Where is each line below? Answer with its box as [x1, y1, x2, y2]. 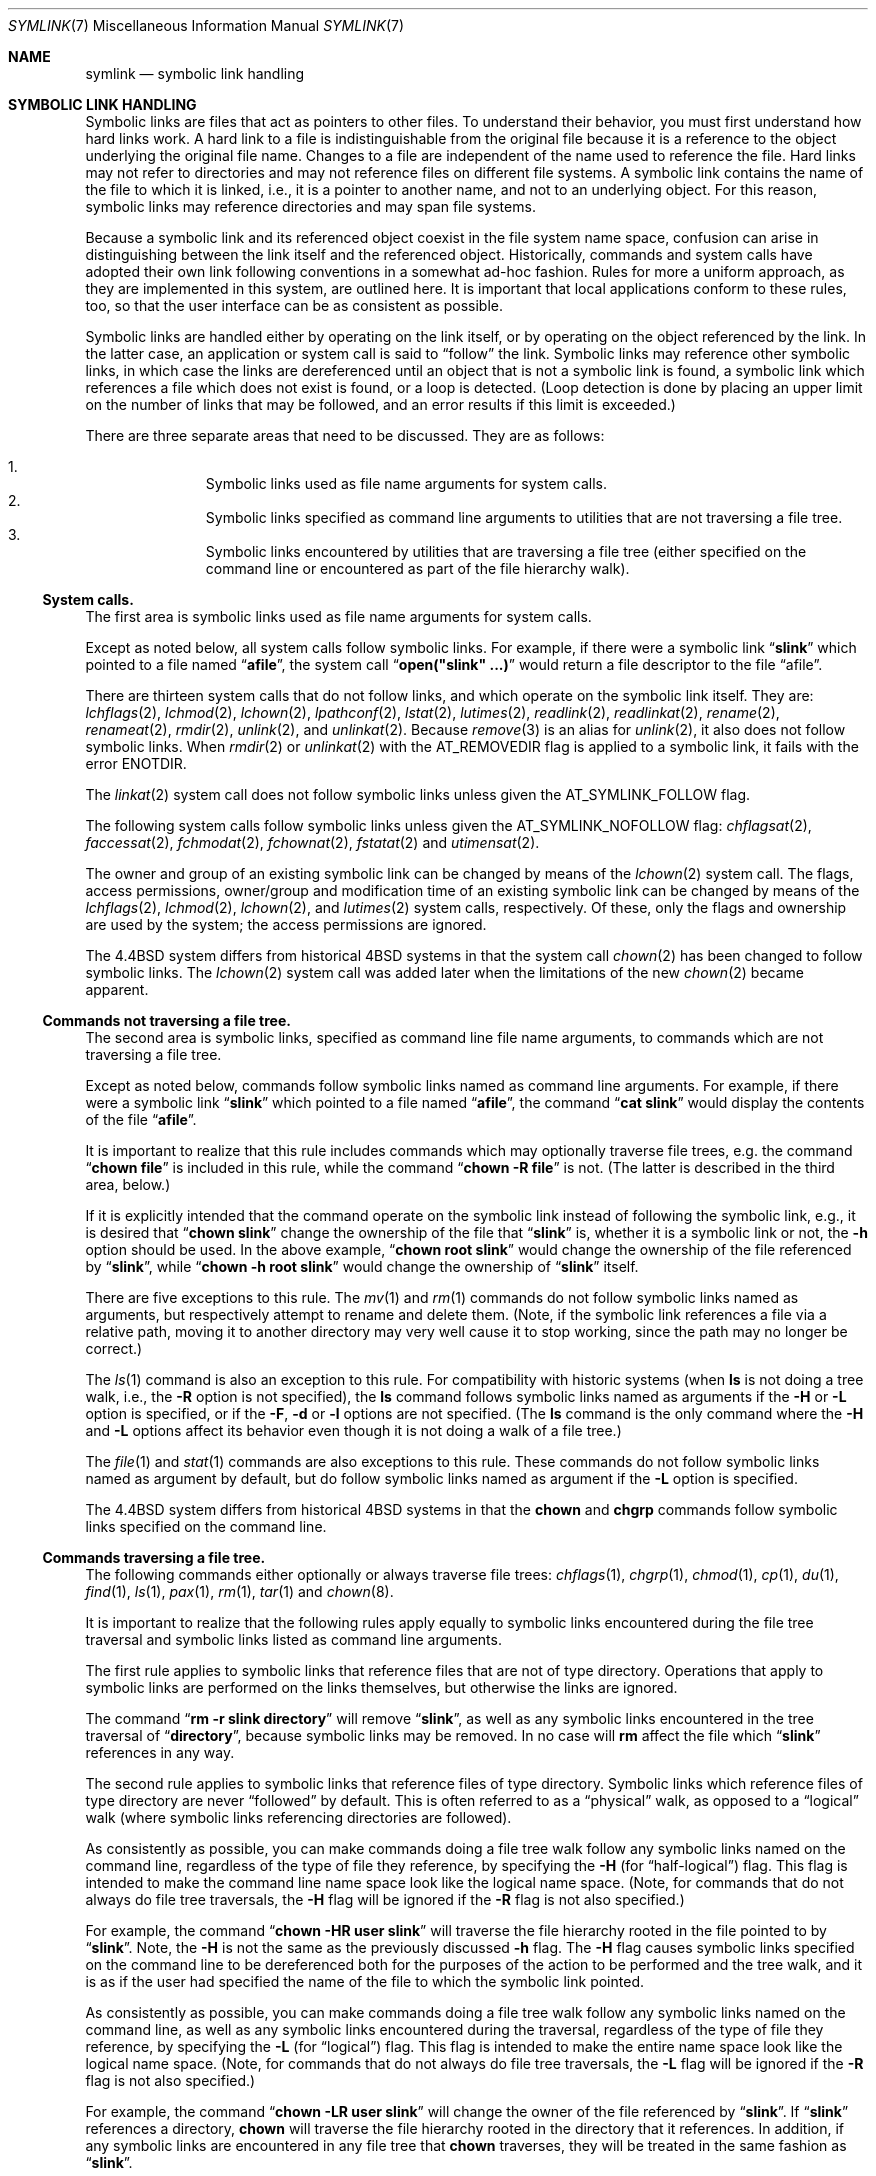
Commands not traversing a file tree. [42, 1012, 291, 1029]
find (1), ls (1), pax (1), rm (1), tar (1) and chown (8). [85, 1583, 394, 1600]
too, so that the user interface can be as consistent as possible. [85, 297, 504, 314]
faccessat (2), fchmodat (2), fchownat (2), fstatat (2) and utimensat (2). [85, 834, 540, 851]
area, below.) [85, 1176, 171, 1193]
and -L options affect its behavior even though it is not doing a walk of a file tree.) [85, 1422, 622, 1439]
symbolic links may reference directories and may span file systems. [85, 198, 536, 215]
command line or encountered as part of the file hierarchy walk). [205, 560, 630, 577]
